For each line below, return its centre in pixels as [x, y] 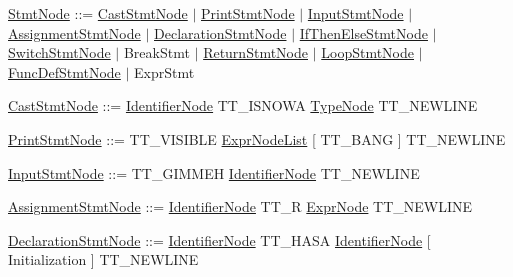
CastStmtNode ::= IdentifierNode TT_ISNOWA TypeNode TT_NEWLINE [243, 105]
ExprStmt [164, 71]
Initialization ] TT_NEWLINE [103, 259]
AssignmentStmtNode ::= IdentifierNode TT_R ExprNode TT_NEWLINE [240, 206]
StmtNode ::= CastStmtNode [98, 13]
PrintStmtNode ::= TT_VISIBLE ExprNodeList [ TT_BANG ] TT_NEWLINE [257, 138]
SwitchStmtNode [59, 52]
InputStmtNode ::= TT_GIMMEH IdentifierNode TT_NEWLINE [214, 172]
